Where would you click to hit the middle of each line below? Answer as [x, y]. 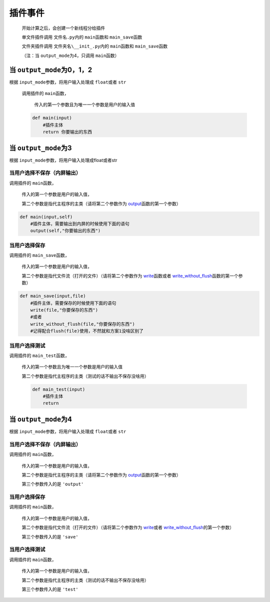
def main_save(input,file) [53, 296]
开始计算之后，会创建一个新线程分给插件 [63, 28]
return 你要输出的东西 [67, 132]
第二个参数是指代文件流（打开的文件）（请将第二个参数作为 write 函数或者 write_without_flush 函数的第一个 [130, 275]
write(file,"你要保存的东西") [64, 310]
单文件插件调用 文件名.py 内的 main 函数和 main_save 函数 [82, 37]
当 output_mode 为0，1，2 [51, 70]
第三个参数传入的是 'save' [50, 536]
